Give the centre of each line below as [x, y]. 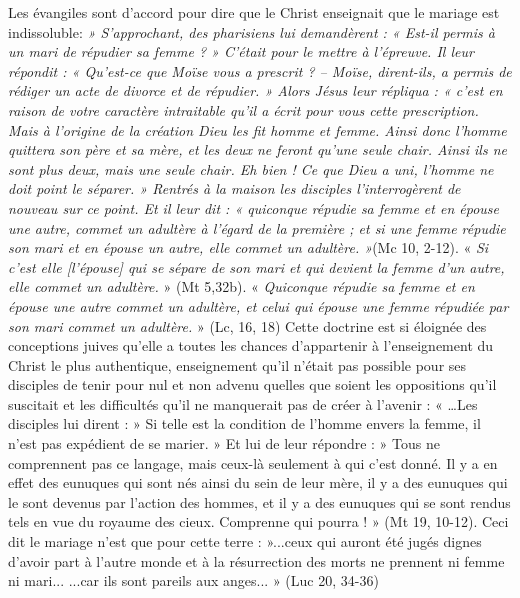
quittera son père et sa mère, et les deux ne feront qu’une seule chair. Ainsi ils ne [257, 149]
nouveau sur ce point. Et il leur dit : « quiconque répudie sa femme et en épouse [254, 207]
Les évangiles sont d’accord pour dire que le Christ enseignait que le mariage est [254, 12]
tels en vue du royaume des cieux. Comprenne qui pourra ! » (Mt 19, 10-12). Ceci [258, 521]
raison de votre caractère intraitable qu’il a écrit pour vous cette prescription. [243, 109]
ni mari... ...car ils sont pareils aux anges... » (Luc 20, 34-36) [193, 580]
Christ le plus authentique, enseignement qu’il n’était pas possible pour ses [237, 364]
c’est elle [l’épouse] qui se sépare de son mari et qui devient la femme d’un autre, [256, 266]
